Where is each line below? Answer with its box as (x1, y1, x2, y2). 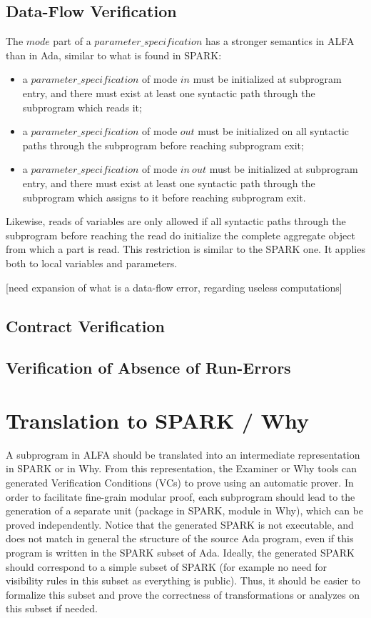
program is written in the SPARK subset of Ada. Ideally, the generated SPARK (6, 544, 355, 559)
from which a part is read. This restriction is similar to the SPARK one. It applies (6, 241, 365, 256)
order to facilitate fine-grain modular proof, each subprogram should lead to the (6, 489, 355, 504)
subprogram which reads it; (22, 99, 142, 114)
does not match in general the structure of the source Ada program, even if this (6, 531, 354, 546)
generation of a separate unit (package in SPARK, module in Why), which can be (6, 503, 364, 518)
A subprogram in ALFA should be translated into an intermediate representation (6, 447, 360, 462)
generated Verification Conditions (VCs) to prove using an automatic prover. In (6, 474, 354, 489)
